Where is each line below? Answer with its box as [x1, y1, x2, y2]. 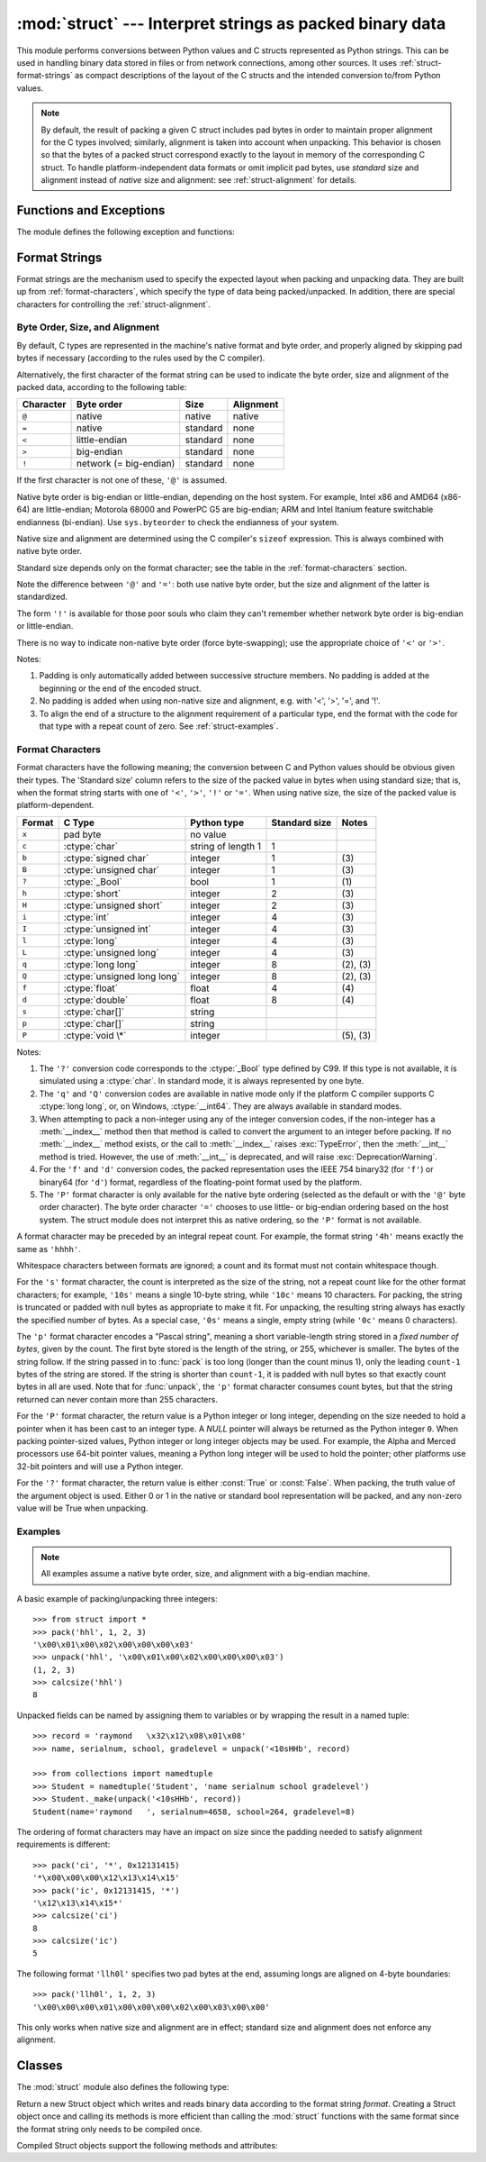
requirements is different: [16, 1839, 111, 1850]
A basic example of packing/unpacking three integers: [16, 1593, 218, 1603]
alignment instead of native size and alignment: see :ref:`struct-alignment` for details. [40, 175, 357, 186]
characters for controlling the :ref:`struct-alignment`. [16, 298, 211, 310]
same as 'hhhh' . [16, 1243, 81, 1254]
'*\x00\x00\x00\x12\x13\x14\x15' [32, 1873, 180, 1883]
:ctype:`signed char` [63, 851, 149, 864]
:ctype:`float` [63, 982, 119, 995]
